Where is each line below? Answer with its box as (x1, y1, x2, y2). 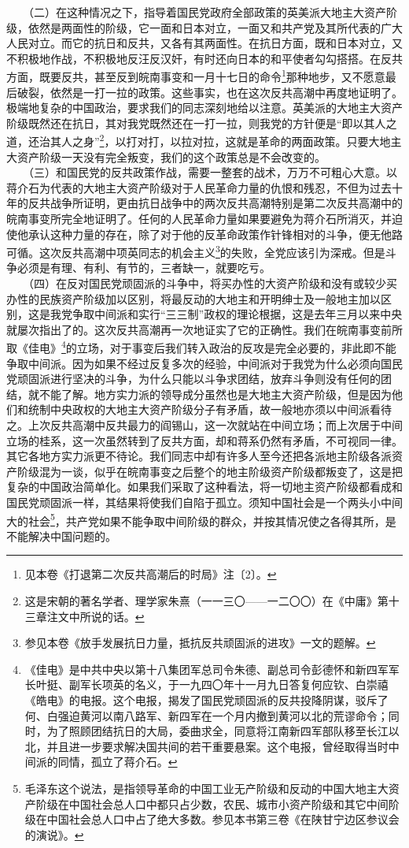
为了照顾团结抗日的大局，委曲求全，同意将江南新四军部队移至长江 (46, 723, 389, 739)
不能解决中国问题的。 (6, 527, 116, 544)
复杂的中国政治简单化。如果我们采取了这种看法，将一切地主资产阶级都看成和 (6, 478, 403, 495)
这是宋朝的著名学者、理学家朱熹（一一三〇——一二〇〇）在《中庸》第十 (24, 593, 400, 609)
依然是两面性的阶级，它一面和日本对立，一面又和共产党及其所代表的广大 (28, 19, 403, 35)
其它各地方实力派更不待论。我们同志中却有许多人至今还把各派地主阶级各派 (6, 448, 392, 464)
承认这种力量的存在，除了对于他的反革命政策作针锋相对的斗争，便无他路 (28, 225, 403, 242)
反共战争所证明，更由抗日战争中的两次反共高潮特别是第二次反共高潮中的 (28, 195, 403, 211)
